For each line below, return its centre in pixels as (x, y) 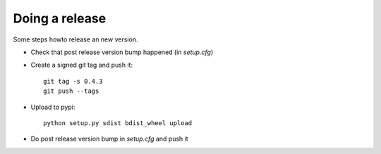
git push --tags (71, 91)
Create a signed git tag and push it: (82, 65)
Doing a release (60, 18)
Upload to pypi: (53, 107)
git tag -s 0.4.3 (73, 81)
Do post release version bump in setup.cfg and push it (109, 139)
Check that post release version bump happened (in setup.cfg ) (122, 52)
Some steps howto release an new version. (75, 39)
